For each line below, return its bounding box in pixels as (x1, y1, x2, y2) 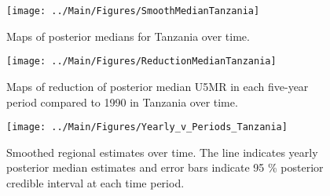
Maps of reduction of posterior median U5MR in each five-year (6, 78, 309, 94)
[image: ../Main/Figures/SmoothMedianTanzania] (6, 5, 260, 16)
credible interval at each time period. (6, 174, 185, 191)
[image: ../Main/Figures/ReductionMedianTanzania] (6, 56, 277, 67)
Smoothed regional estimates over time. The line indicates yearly (6, 143, 318, 160)
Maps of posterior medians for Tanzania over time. (6, 27, 250, 44)
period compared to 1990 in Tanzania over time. (6, 93, 238, 110)
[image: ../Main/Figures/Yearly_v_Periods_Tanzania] (6, 122, 288, 133)
